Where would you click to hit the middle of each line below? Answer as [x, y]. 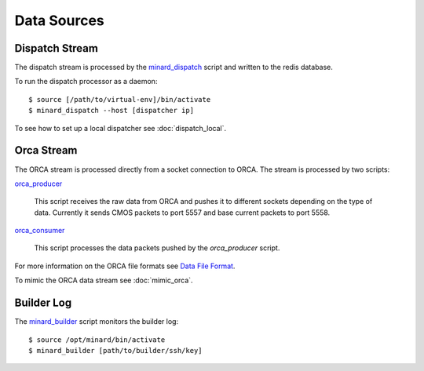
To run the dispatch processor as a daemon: [86, 82]
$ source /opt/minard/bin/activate [97, 340]
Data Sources [60, 20]
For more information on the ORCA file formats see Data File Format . [125, 266]
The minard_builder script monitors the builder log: [97, 322]
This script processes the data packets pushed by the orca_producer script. [157, 248]
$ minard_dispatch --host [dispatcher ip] [111, 111]
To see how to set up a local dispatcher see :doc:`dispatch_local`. [121, 128]
